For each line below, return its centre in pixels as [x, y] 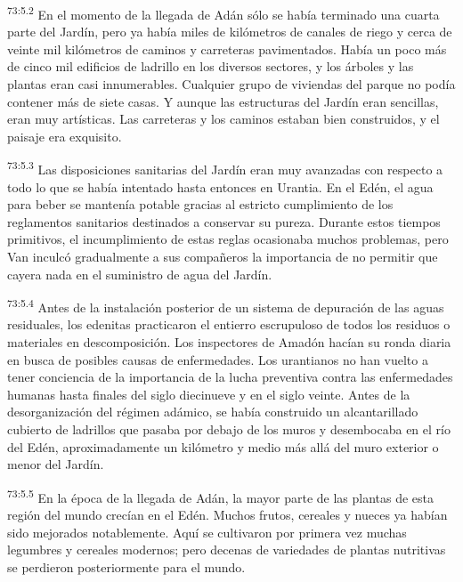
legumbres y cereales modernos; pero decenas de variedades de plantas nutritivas [227, 550]
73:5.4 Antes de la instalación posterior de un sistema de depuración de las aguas [226, 306]
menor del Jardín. [56, 464]
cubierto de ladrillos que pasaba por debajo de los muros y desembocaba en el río [229, 429]
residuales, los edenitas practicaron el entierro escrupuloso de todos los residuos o [229, 324]
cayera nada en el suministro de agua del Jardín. [140, 274]
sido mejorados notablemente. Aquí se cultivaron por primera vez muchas [207, 532]
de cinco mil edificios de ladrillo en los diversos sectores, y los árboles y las [211, 66]
